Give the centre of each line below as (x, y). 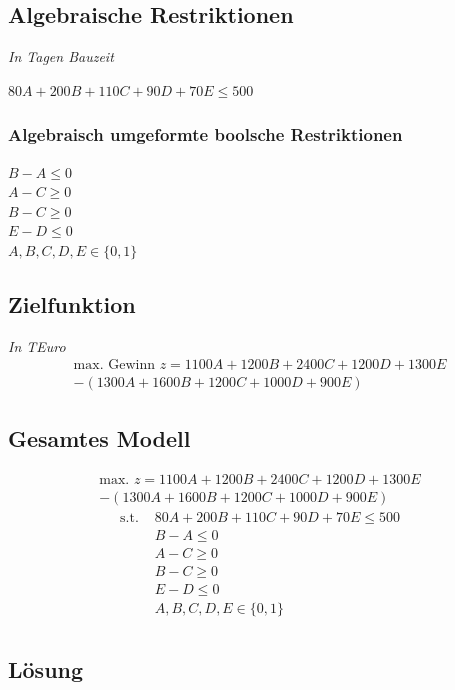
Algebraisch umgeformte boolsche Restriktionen (205, 134)
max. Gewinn (114, 365)
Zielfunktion (72, 303)
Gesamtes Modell (99, 437)
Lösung (46, 669)
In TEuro (37, 345)
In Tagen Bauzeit (61, 56)
